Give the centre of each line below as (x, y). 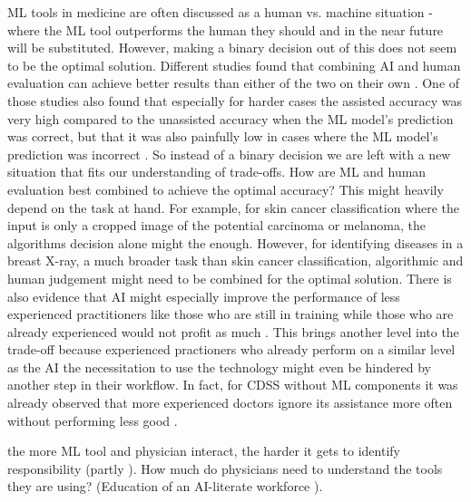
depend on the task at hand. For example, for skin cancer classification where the (234, 207)
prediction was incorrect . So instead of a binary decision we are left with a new (229, 154)
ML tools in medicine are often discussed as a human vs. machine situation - (220, 12)
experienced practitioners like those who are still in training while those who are (231, 314)
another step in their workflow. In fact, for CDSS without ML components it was (233, 385)
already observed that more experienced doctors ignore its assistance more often (230, 403)
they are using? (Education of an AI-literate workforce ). (165, 486)
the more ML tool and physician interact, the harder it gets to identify (204, 451)
